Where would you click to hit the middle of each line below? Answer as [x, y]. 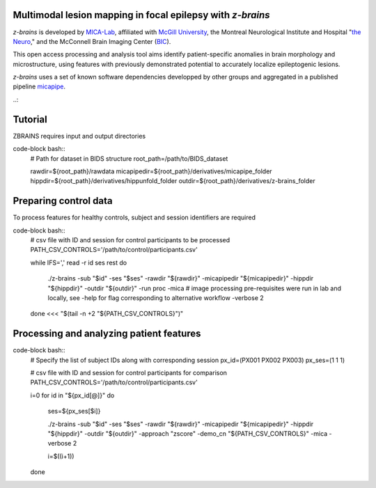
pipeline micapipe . [39, 86]
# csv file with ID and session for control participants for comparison [129, 373]
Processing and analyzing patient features [107, 334]
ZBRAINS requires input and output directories [79, 136]
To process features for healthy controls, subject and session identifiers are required [134, 218]
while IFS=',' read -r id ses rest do [79, 262]
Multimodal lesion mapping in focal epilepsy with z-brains [142, 15]
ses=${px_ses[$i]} [74, 411]
